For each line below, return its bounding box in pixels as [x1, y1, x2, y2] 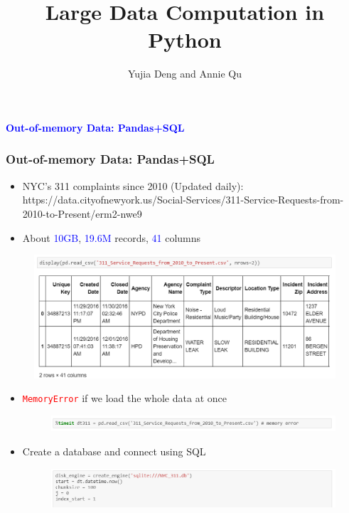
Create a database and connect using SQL [22, 444, 206, 459]
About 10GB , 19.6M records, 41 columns [22, 230, 201, 245]
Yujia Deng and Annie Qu [127, 66, 242, 81]
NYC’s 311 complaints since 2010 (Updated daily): [22, 178, 244, 193]
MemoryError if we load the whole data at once [22, 391, 227, 406]
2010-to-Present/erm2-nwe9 [22, 206, 142, 221]
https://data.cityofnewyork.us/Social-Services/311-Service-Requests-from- [22, 192, 344, 207]
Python [148, 25, 222, 54]
